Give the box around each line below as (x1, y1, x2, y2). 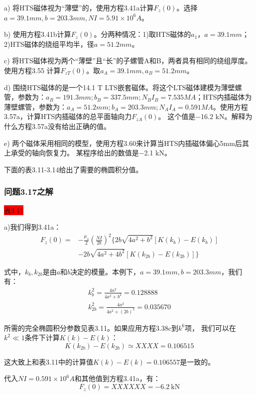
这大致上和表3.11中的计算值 (4, 356, 93, 367)
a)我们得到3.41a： (4, 222, 61, 232)
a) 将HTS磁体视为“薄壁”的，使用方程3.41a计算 (4, 2, 154, 12)
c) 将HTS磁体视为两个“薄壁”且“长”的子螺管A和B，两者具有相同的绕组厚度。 (4, 55, 252, 66)
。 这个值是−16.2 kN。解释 (158, 111, 246, 122)
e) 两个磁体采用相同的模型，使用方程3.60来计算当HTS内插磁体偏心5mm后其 (4, 137, 249, 148)
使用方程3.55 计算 (4, 65, 61, 75)
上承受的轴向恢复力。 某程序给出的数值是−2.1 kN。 (4, 147, 171, 158)
